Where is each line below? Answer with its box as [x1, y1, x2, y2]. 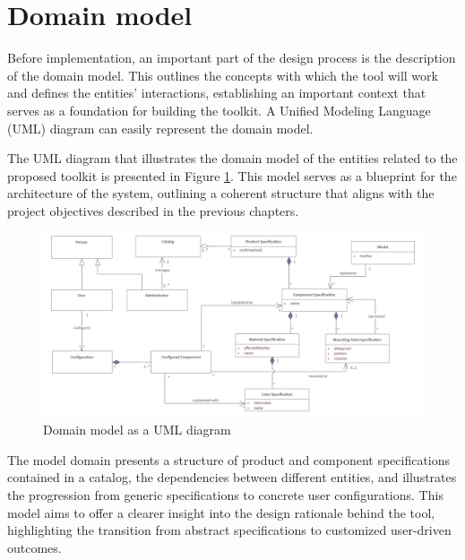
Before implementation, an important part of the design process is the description [7, 48, 456, 67]
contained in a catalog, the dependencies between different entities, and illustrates [7, 468, 457, 487]
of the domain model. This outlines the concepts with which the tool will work [7, 65, 438, 84]
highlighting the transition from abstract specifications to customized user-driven [7, 521, 452, 539]
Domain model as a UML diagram [43, 420, 231, 439]
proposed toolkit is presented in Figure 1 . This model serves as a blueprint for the [7, 166, 457, 185]
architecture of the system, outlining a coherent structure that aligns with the [7, 184, 435, 202]
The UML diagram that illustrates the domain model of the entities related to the [7, 149, 458, 168]
